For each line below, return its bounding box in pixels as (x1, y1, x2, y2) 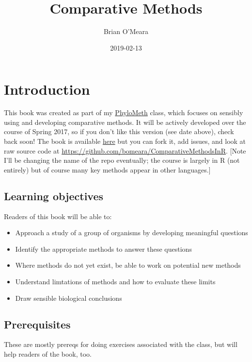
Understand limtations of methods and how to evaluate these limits (15, 276, 216, 286)
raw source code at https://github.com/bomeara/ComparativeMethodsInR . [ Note (4, 145, 246, 155)
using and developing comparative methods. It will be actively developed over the (4, 117, 246, 127)
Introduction (4, 79, 90, 99)
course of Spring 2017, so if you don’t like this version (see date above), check (4, 126, 234, 137)
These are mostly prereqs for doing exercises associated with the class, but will (4, 339, 237, 349)
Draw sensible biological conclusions (15, 293, 122, 303)
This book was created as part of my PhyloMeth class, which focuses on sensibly (4, 107, 243, 118)
